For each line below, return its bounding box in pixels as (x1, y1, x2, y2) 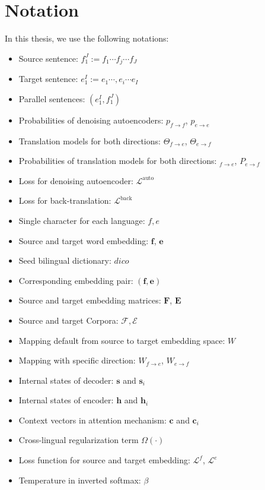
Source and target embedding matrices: (18, 294, 161, 306)
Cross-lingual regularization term (18, 434, 139, 446)
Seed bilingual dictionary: (18, 254, 111, 267)
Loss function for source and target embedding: (18, 454, 190, 466)
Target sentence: (18, 72, 78, 85)
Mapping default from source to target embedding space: (18, 334, 225, 346)
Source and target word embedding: (18, 234, 149, 246)
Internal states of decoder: (18, 374, 114, 386)
